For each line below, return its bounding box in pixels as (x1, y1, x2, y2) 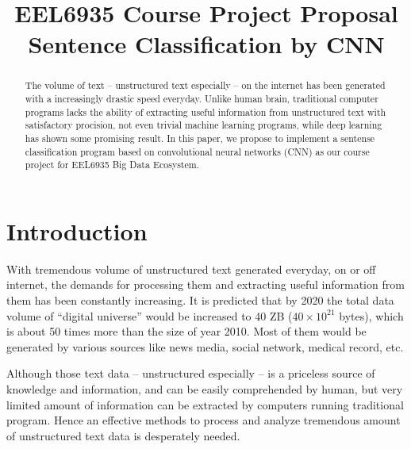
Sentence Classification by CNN (28, 28, 385, 60)
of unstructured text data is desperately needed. (6, 427, 240, 443)
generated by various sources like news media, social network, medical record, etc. (6, 338, 404, 355)
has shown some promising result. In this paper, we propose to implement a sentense (25, 131, 375, 144)
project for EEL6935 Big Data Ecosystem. (25, 158, 199, 171)
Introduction (6, 214, 148, 247)
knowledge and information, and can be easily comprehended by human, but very (6, 381, 403, 397)
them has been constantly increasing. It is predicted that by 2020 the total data (6, 292, 394, 309)
